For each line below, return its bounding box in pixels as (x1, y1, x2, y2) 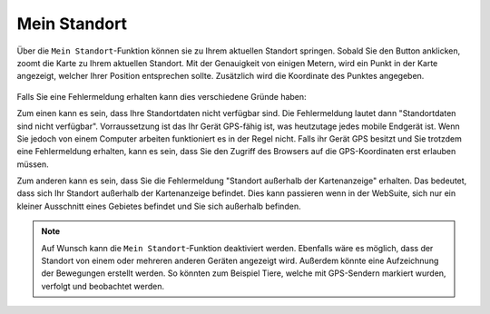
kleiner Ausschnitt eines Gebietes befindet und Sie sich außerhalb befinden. (16, 201, 301, 211)
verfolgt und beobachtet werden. (41, 280, 165, 291)
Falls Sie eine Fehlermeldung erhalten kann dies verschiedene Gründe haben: (16, 91, 308, 102)
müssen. (16, 159, 49, 170)
